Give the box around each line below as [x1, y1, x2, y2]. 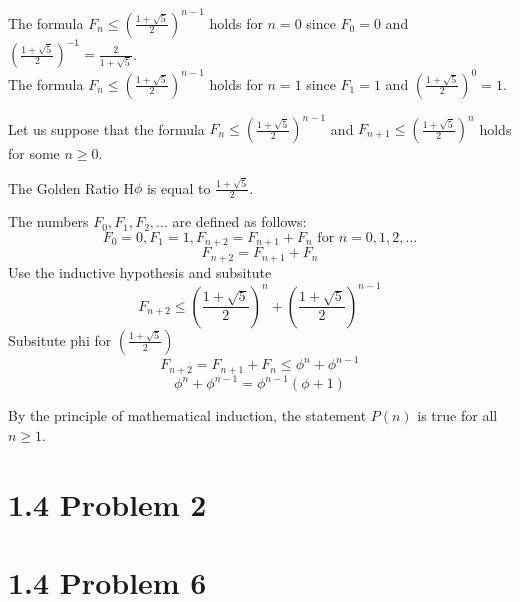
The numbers [8, 211, 89, 232]
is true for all [417, 405, 498, 426]
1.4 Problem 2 [8, 483, 207, 524]
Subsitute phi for [8, 329, 112, 350]
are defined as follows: [172, 211, 307, 232]
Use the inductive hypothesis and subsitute [8, 261, 272, 282]
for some [8, 143, 60, 163]
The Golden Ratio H [8, 177, 134, 198]
